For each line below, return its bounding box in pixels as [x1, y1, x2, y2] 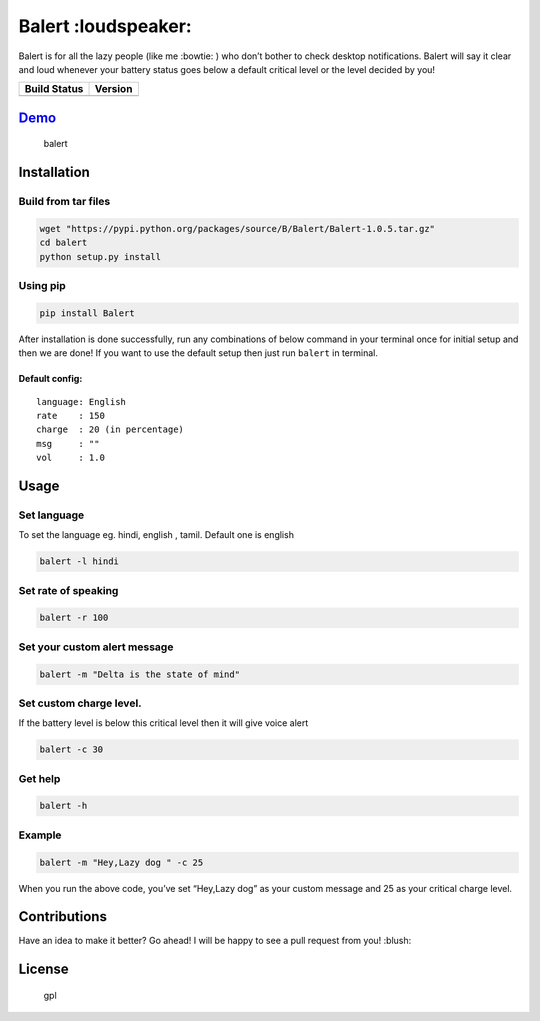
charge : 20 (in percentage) [36, 424, 185, 435]
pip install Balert [39, 307, 135, 319]
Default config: [18, 373, 83, 385]
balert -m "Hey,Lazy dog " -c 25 [39, 856, 204, 868]
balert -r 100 [39, 612, 109, 624]
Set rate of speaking [18, 583, 119, 597]
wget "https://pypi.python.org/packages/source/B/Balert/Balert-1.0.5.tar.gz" [39, 223, 435, 234]
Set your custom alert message [18, 640, 174, 654]
